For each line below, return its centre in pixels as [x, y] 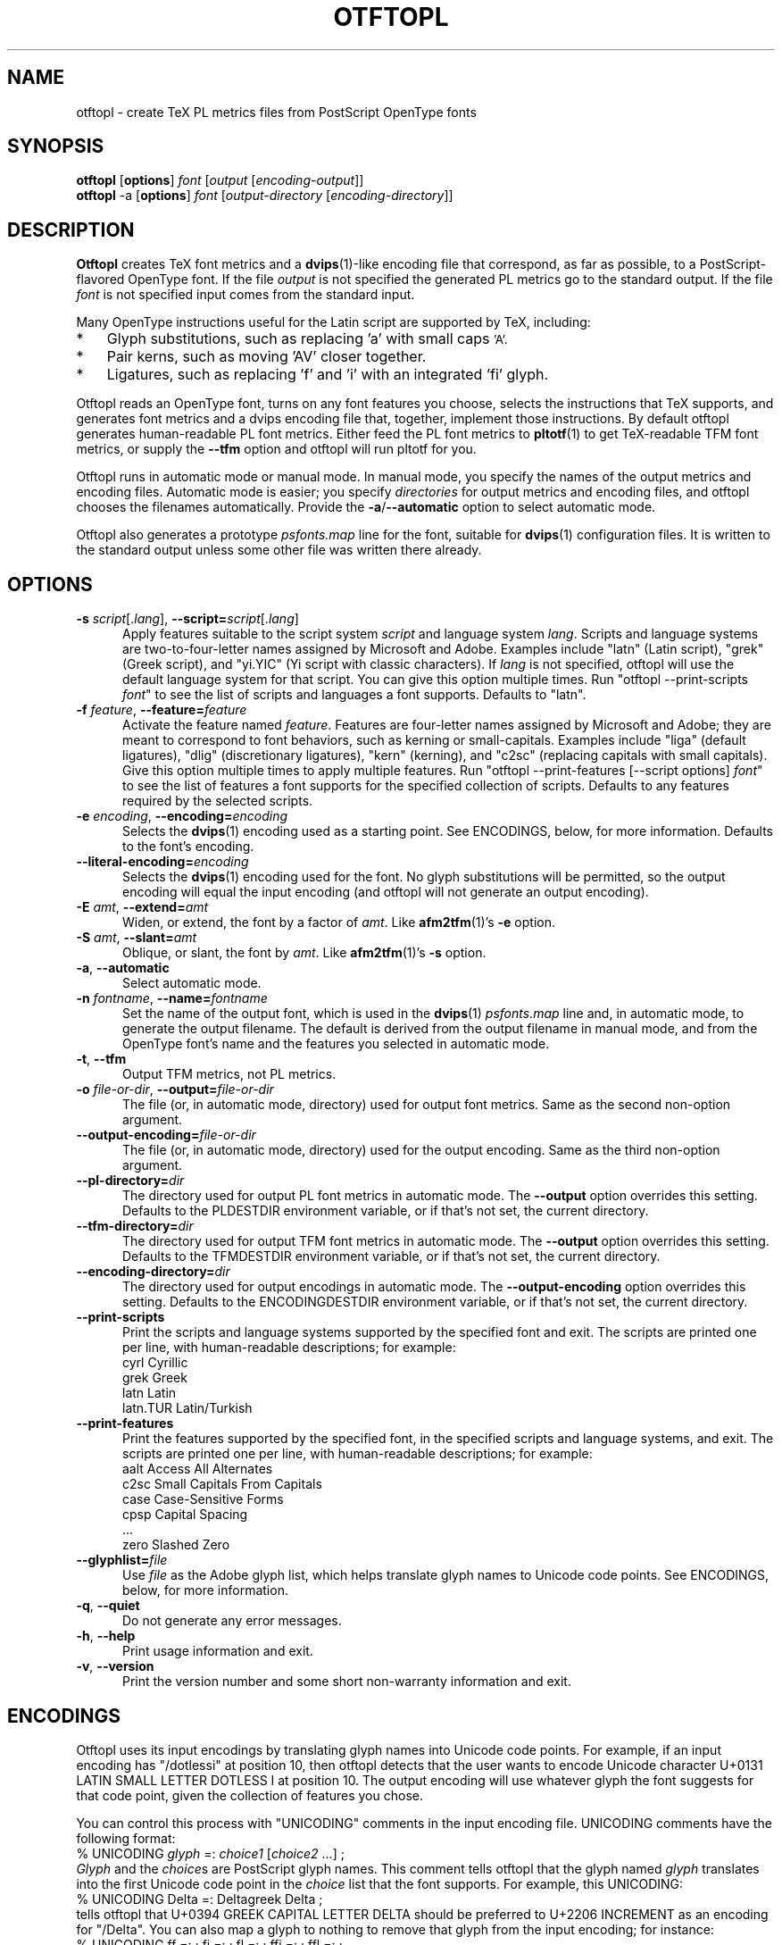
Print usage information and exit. [218, 1651]
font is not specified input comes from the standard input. [245, 295]
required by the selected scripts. [218, 801]
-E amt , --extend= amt [142, 907]
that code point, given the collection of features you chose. [250, 1795]
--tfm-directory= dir [135, 1226]
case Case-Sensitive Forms [203, 1499]
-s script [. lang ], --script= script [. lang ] [187, 619]
